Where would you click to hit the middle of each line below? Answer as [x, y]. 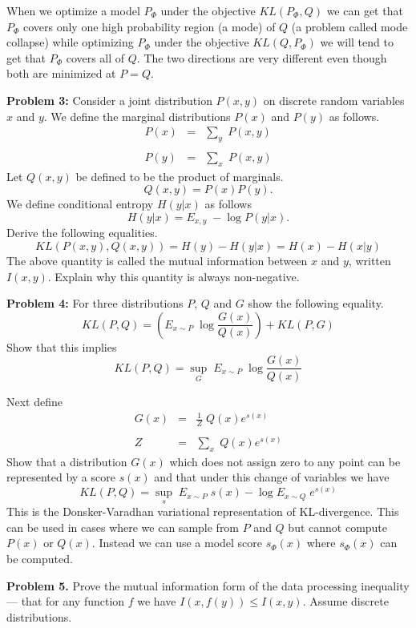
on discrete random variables [334, 100]
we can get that [365, 10]
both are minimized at [61, 73]
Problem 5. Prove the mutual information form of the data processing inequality [208, 585]
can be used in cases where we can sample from [123, 527]
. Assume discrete [345, 601]
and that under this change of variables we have [272, 477]
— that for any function [66, 601]
